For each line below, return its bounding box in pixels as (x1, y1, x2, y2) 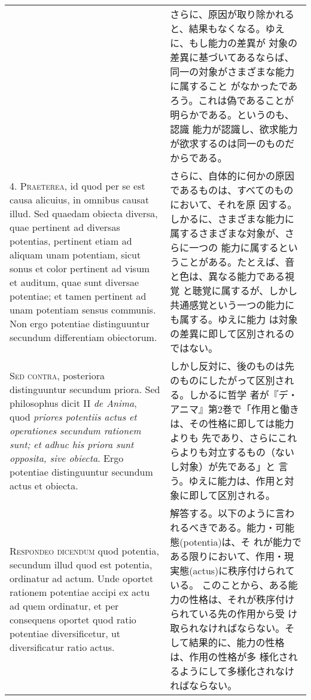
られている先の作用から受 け (170, 607, 298, 620)
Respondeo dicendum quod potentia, (10, 544, 159, 558)
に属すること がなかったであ (170, 79, 298, 93)
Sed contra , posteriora (10, 368, 105, 382)
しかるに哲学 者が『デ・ (189, 388, 298, 401)
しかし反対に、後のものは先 (170, 359, 294, 373)
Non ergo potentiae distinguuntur (10, 316, 150, 330)
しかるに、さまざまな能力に (170, 212, 294, 226)
